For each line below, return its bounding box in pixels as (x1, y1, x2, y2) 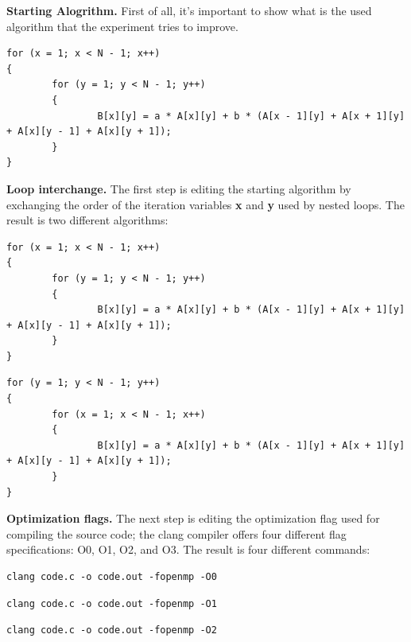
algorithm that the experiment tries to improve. (6, 18, 238, 34)
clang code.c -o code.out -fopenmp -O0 (6, 571, 217, 582)
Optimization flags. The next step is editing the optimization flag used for (6, 510, 380, 527)
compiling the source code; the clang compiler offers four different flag (6, 525, 347, 542)
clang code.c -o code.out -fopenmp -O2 (6, 624, 217, 636)
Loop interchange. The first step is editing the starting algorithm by (6, 180, 351, 196)
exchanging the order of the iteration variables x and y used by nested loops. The (6, 196, 405, 212)
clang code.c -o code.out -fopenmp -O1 (6, 597, 217, 609)
